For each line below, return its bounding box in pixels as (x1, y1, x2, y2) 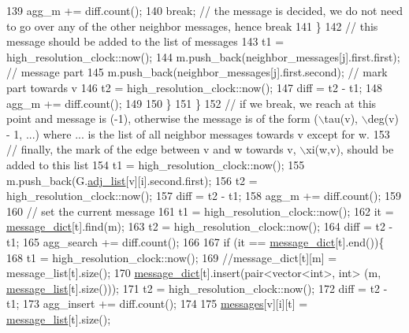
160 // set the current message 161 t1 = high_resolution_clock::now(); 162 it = (6, 202, 394, 219)
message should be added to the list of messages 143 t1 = (6, 33, 284, 50)
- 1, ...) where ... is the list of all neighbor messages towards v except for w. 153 (6, 125, 390, 142)
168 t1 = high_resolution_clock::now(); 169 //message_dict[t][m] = (6, 249, 337, 265)
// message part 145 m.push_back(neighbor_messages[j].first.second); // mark (6, 64, 388, 80)
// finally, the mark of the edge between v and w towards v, (6, 141, 296, 157)
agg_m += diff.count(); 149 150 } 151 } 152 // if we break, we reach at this (6, 94, 377, 111)
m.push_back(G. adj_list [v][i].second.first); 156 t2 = (6, 172, 258, 188)
